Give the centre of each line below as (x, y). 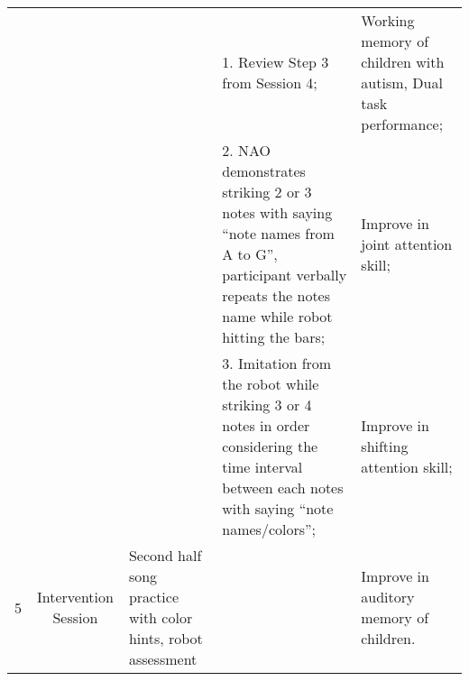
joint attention (407, 244)
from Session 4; (270, 83)
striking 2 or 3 (267, 192)
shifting (385, 446)
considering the (270, 446)
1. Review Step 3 (276, 62)
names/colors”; (269, 529)
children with (403, 62)
